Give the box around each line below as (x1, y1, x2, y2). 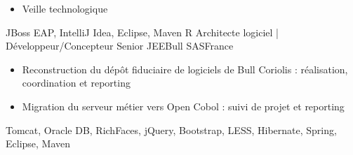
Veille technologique (22, 1, 108, 15)
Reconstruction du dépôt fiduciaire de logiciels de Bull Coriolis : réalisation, (22, 61, 348, 76)
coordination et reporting (22, 75, 131, 90)
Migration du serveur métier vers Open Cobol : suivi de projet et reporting (22, 98, 345, 113)
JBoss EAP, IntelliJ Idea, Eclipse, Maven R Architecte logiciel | (6, 24, 279, 39)
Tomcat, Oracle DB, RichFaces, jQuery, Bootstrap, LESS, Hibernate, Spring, (6, 122, 337, 137)
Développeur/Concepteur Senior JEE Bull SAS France (6, 38, 234, 53)
